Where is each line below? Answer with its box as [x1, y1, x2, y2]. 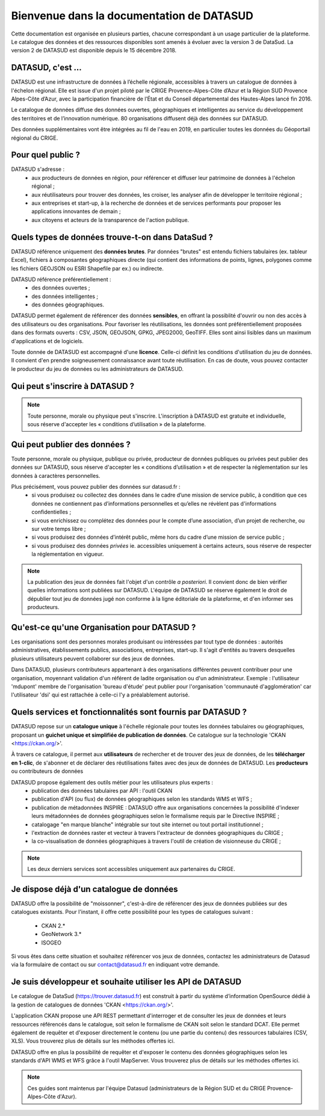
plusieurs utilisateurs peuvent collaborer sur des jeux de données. [11, 655, 175, 662]
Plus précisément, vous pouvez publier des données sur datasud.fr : [11, 483, 181, 491]
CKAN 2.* [41, 922, 66, 929]
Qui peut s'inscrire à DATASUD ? [11, 381, 135, 391]
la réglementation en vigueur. [31, 551, 104, 558]
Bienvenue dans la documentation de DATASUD [11, 9, 254, 22]
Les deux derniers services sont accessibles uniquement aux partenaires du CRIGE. [27, 866, 235, 873]
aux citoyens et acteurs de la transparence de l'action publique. [31, 216, 190, 223]
